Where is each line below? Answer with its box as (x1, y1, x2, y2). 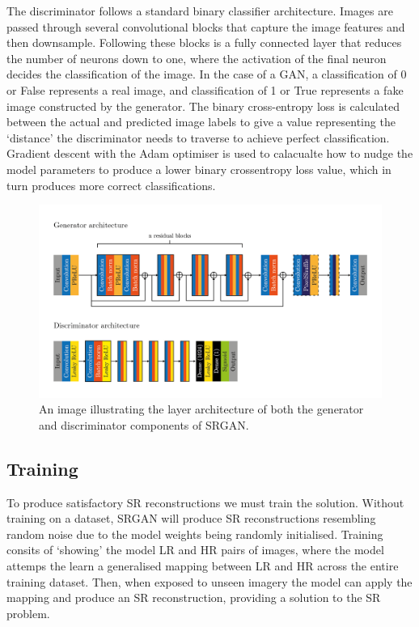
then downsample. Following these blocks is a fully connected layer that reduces (6, 34, 402, 51)
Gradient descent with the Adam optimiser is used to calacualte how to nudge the (6, 145, 413, 162)
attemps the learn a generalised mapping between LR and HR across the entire (6, 557, 399, 574)
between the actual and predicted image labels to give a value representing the (6, 113, 396, 130)
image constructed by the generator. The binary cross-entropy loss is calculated (6, 97, 400, 114)
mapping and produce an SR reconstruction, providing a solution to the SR (6, 589, 381, 606)
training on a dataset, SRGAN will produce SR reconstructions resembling (6, 510, 376, 527)
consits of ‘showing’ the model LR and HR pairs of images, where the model (6, 541, 384, 558)
